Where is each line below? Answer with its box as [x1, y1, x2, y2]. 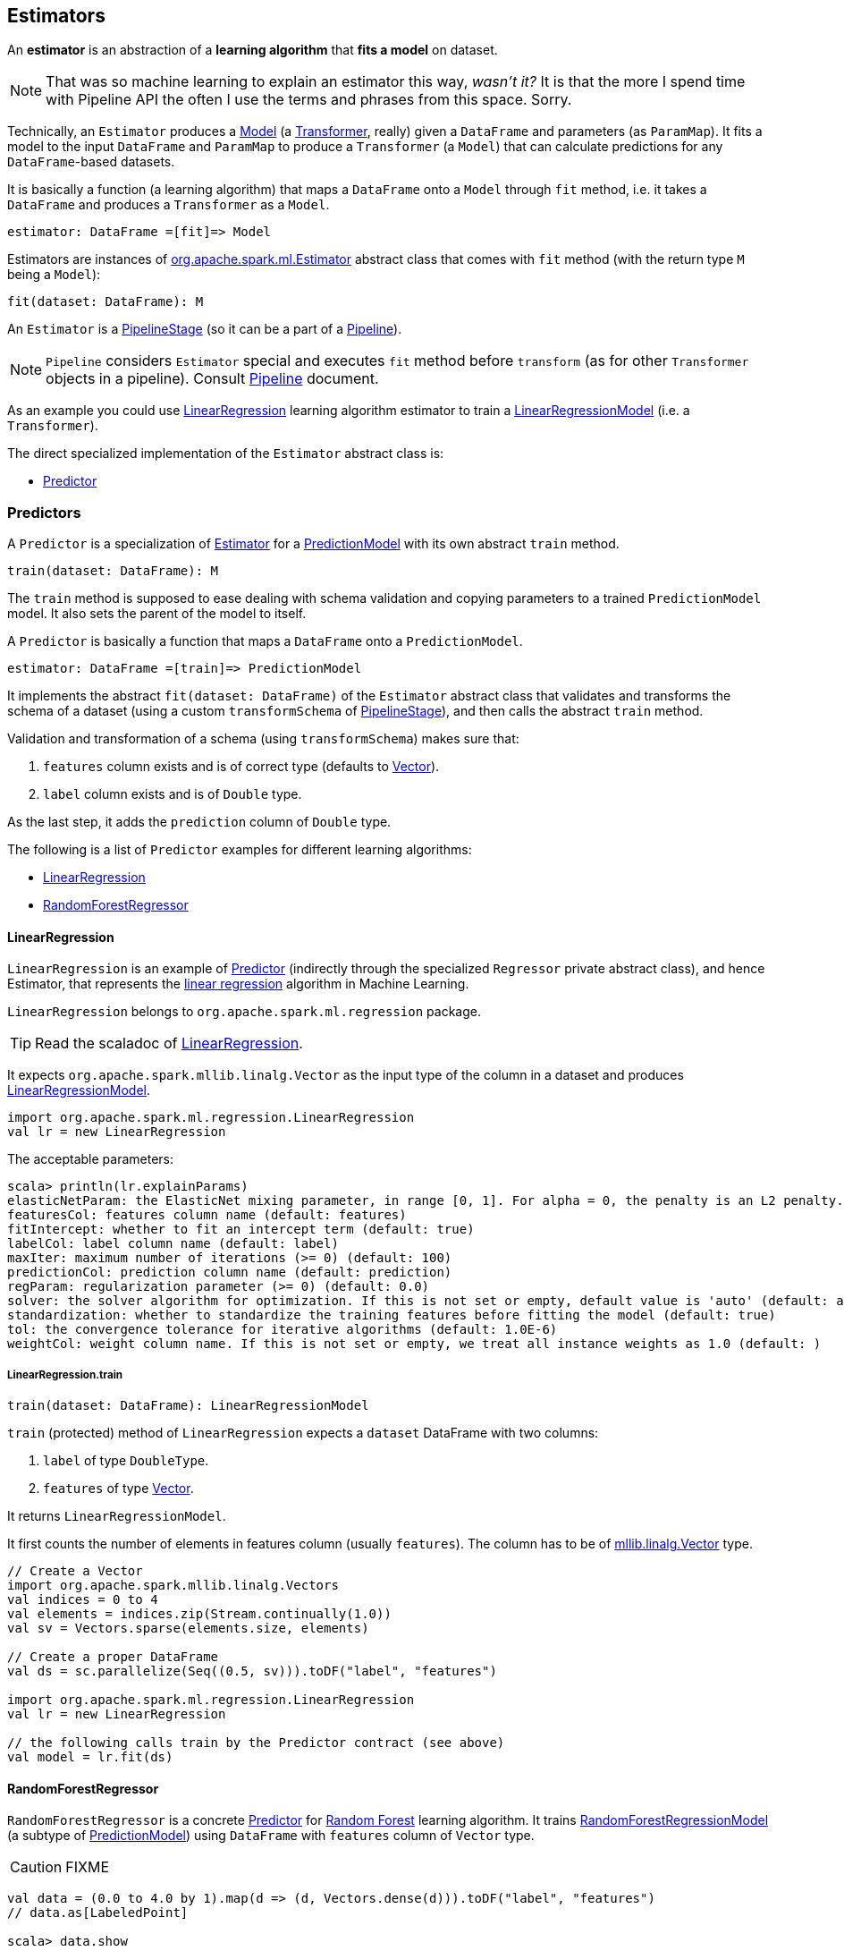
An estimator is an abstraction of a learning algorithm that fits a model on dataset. [7, 42, 498, 58]
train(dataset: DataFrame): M [7, 564, 219, 579]
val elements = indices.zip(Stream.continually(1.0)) [7, 1607, 392, 1622]
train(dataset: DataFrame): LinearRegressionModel [7, 1398, 369, 1413]
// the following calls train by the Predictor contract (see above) [7, 1735, 505, 1751]
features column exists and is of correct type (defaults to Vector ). [43, 759, 440, 775]
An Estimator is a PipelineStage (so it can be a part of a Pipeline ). [7, 321, 402, 337]
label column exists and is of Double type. [43, 786, 302, 802]
